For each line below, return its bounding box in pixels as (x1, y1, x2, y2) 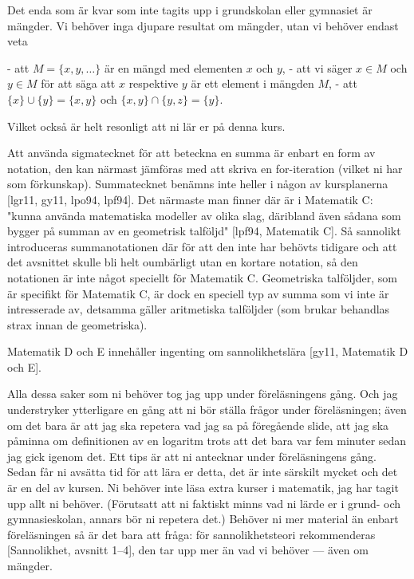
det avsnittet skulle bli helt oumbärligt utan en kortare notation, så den (7, 254, 358, 270)
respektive (128, 75, 179, 92)
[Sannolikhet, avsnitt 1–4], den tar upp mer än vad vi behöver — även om (7, 542, 369, 558)
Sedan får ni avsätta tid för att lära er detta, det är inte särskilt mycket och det (7, 463, 398, 480)
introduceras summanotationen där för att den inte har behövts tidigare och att (7, 238, 397, 254)
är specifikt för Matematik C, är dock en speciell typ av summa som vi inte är (7, 285, 389, 301)
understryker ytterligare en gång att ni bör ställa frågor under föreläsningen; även (7, 401, 407, 418)
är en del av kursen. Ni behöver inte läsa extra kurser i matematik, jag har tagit (7, 479, 399, 496)
